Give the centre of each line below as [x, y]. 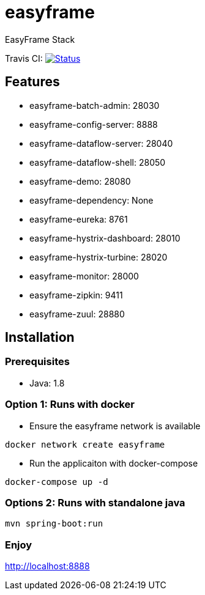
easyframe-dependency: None [91, 200]
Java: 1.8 [47, 383]
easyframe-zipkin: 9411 [76, 295]
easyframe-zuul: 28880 [77, 314]
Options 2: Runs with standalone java [95, 502]
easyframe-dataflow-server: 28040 [101, 143]
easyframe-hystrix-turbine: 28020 [99, 257]
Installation [40, 338]
